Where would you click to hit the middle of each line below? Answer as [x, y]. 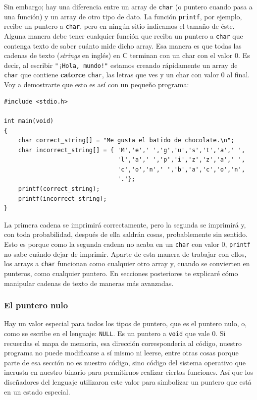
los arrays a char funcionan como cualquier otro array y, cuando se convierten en [127, 263]
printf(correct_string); [59, 189]
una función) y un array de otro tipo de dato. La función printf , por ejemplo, [123, 16]
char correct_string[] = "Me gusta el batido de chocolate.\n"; [126, 141]
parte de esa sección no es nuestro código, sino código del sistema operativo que [125, 362]
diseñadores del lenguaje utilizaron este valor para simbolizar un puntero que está [128, 381]
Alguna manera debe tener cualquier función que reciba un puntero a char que [124, 35]
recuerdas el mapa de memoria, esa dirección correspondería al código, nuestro [123, 343]
